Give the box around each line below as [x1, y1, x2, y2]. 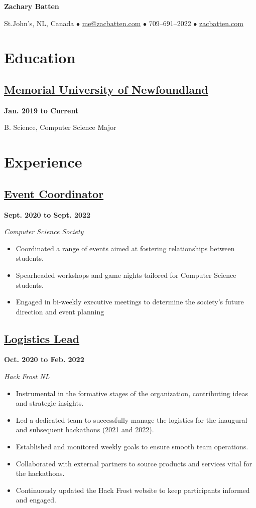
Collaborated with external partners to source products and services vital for [16, 458, 252, 468]
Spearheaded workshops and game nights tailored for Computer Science [16, 269, 236, 280]
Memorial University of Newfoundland [4, 81, 208, 97]
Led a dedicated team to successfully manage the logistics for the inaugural [16, 414, 247, 425]
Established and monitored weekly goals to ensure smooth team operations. [16, 441, 248, 452]
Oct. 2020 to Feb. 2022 [4, 354, 84, 365]
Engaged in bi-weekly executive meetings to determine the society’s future [16, 296, 244, 307]
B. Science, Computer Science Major [4, 122, 116, 132]
